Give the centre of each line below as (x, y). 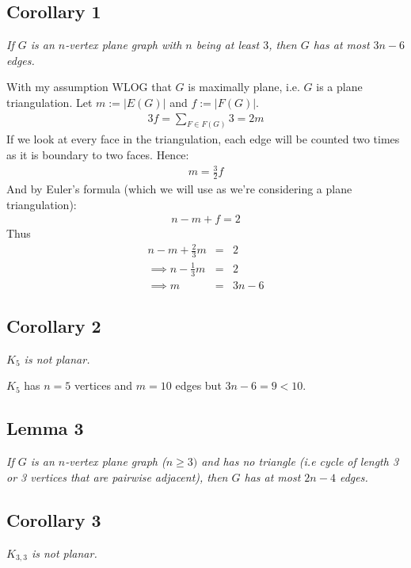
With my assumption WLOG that (89, 87)
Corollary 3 (54, 519)
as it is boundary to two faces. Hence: (98, 155)
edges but (198, 385)
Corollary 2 (54, 326)
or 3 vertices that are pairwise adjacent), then (117, 477)
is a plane (339, 87)
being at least (228, 45)
